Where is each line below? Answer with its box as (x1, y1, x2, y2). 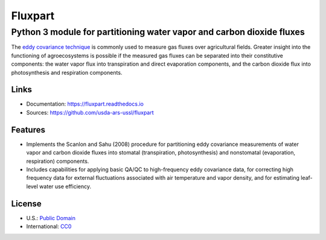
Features (11, 124, 45, 135)
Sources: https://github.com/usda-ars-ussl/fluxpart (26, 109, 154, 116)
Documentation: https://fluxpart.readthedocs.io (26, 100, 144, 108)
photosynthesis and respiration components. (11, 69, 123, 76)
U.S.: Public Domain (26, 214, 75, 221)
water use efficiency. (39, 183, 92, 190)
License (11, 198, 42, 209)
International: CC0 (26, 223, 72, 230)
